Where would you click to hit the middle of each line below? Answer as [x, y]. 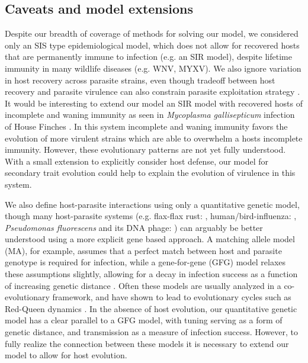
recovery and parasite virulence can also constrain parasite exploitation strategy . [153, 91]
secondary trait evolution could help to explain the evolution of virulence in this [150, 173]
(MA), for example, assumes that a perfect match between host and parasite [143, 250]
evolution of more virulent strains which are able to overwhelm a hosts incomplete [154, 138]
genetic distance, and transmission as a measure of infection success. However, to [152, 332]
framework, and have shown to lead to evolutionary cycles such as [172, 297]
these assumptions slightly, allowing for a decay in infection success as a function [151, 274]
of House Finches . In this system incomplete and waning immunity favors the [146, 126]
